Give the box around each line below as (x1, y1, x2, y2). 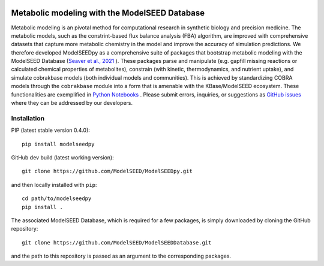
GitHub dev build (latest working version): (11, 153, 114, 161)
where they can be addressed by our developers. (11, 99, 133, 107)
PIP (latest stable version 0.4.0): (11, 126, 90, 134)
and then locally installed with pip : (11, 181, 97, 188)
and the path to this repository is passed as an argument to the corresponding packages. (11, 252, 231, 260)
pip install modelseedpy (22, 141, 95, 147)
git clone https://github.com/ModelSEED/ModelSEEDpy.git (22, 168, 193, 175)
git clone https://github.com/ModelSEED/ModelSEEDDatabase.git (22, 239, 212, 246)
